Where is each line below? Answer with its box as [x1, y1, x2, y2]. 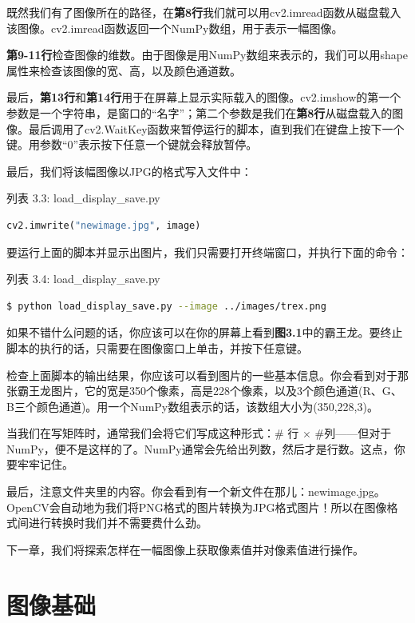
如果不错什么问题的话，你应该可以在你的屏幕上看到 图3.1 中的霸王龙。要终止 [6, 324, 403, 341]
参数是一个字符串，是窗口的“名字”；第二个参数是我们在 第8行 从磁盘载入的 [6, 104, 393, 121]
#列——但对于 [314, 425, 392, 441]
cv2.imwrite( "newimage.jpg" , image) [6, 219, 201, 231]
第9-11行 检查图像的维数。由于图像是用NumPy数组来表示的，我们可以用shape [6, 46, 409, 63]
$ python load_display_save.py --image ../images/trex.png [6, 300, 326, 312]
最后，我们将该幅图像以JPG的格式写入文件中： [6, 162, 252, 179]
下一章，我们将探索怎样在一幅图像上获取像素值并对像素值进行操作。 [6, 541, 364, 557]
